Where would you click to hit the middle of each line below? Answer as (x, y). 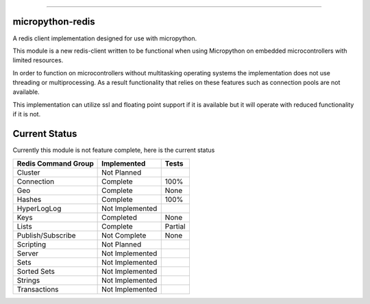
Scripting (32, 244)
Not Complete (124, 235)
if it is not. (27, 114)
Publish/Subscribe (46, 235)
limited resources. (38, 60)
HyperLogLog (39, 208)
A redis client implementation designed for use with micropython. (105, 38)
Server (28, 253)
